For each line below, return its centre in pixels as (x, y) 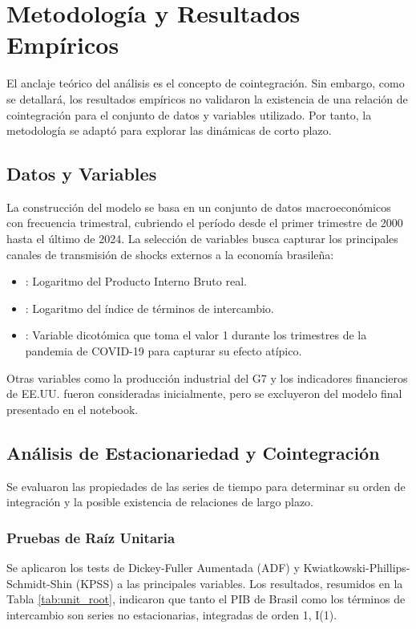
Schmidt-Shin (40, 583)
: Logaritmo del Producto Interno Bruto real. (136, 281)
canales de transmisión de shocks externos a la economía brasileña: (170, 254)
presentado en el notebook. (73, 409)
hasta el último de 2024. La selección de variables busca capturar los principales (202, 239)
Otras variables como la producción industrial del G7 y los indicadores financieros (207, 377)
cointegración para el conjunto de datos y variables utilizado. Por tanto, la (189, 114)
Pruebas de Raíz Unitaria (91, 537)
